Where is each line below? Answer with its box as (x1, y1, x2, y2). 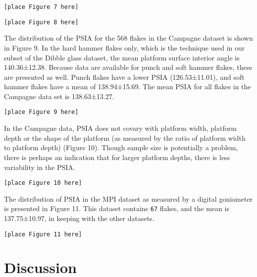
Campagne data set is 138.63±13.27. (4, 91, 114, 101)
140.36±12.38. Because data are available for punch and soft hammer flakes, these (4, 62, 253, 72)
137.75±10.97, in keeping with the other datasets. (4, 213, 154, 223)
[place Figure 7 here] (4, 3, 79, 10)
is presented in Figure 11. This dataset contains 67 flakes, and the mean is (4, 203, 229, 214)
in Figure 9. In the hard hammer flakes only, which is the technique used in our (4, 42, 245, 53)
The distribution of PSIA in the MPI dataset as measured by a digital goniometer (4, 193, 253, 204)
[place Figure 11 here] (4, 230, 82, 238)
